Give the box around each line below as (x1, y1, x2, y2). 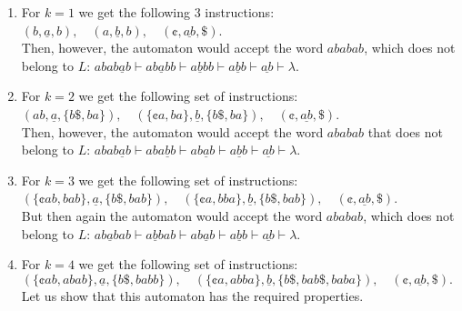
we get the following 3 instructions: (78, 3, 275, 21)
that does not (367, 122, 443, 141)
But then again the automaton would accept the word (21, 206, 323, 225)
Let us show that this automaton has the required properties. (21, 286, 364, 305)
